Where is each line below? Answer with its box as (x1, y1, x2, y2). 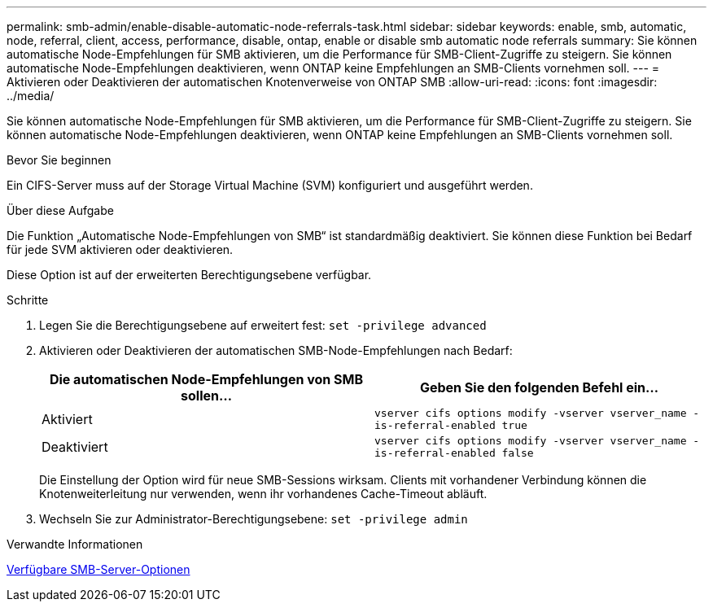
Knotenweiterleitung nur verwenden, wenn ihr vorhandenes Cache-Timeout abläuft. (39, 487, 488, 501)
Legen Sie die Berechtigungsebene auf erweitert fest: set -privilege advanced (39, 318, 487, 332)
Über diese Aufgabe (7, 203, 114, 217)
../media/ (7, 89, 55, 103)
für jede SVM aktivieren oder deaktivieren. (7, 243, 234, 256)
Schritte (7, 293, 49, 307)
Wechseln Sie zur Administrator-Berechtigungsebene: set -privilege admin (39, 512, 468, 526)
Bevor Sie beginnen (7, 153, 112, 167)
